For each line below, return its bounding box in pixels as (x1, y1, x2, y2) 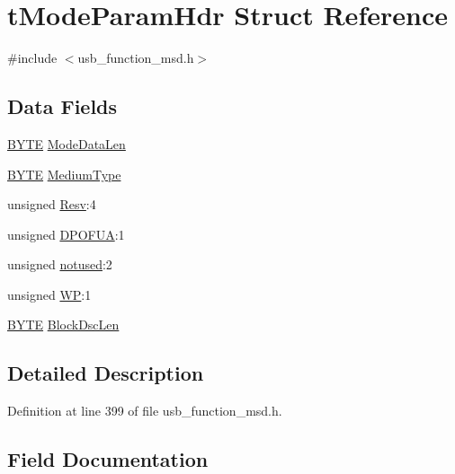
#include (7, 48, 58, 67)
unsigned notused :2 (7, 255, 112, 274)
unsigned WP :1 (7, 285, 92, 303)
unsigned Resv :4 (7, 195, 96, 214)
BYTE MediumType (7, 164, 121, 183)
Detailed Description (7, 359, 204, 387)
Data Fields (7, 92, 118, 120)
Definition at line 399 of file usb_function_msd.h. (7, 401, 282, 420)
